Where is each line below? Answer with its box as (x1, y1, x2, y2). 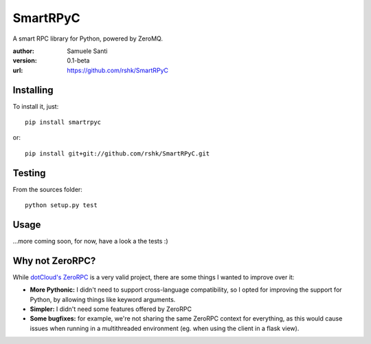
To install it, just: (12, 102, 59, 110)
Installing (12, 84, 54, 96)
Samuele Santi (67, 47, 108, 55)
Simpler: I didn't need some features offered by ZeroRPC (30, 305, 192, 313)
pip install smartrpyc (25, 118, 102, 127)
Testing (12, 167, 46, 179)
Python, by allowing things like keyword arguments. (30, 295, 176, 303)
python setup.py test (25, 202, 98, 209)
